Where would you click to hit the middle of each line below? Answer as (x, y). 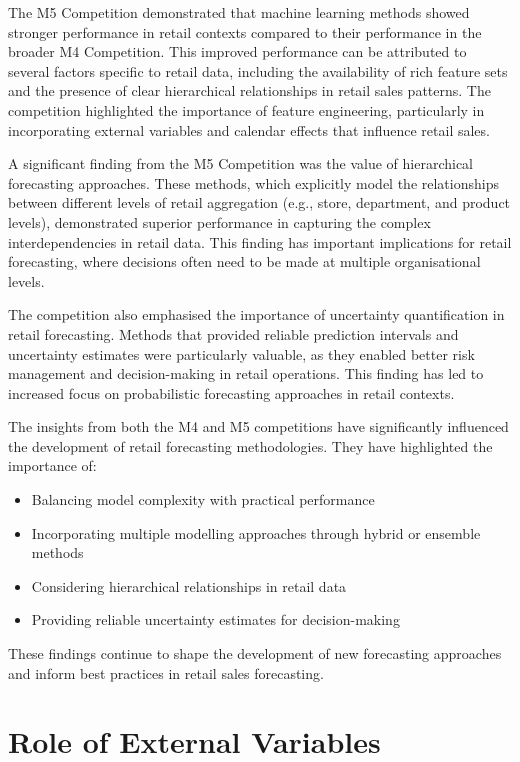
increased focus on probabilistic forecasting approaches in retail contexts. (231, 392)
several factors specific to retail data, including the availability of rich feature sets (258, 70)
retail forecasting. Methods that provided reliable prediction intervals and (233, 333)
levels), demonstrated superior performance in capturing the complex (219, 221)
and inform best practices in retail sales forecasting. (166, 672)
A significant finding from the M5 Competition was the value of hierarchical (241, 163)
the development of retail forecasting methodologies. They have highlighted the (250, 445)
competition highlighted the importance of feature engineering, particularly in (246, 109)
